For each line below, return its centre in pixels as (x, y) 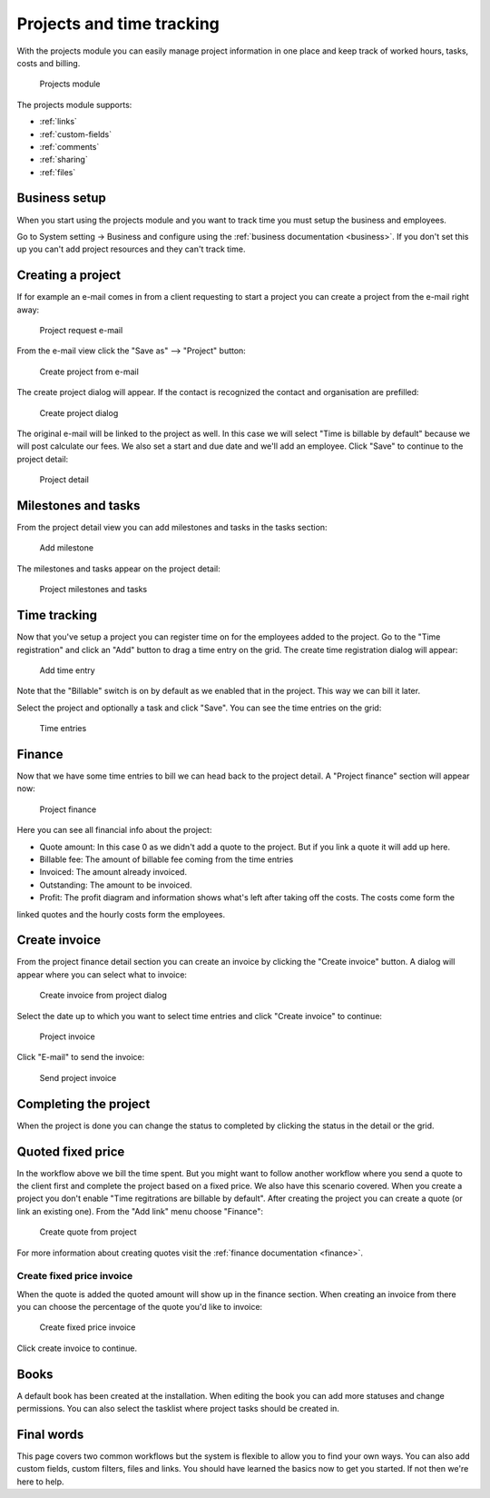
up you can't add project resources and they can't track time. (131, 249)
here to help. (40, 1482)
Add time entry (67, 670)
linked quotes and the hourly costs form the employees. (121, 914)
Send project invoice (78, 1077)
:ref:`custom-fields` (76, 134)
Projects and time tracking (118, 24)
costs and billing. (49, 63)
